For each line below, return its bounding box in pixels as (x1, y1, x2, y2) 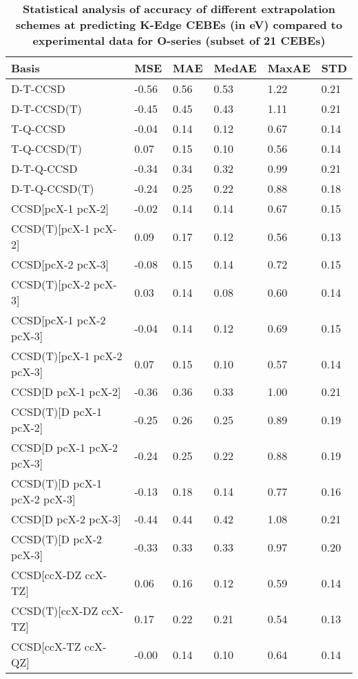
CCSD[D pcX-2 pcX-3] (11, 511, 121, 527)
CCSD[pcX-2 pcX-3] (11, 256, 109, 272)
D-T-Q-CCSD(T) (11, 180, 94, 196)
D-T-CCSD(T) (11, 101, 82, 116)
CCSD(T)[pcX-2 (11, 276, 90, 292)
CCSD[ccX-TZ (11, 638, 81, 654)
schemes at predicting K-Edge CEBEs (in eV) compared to (15, 17, 343, 32)
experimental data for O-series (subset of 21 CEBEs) (32, 32, 326, 48)
